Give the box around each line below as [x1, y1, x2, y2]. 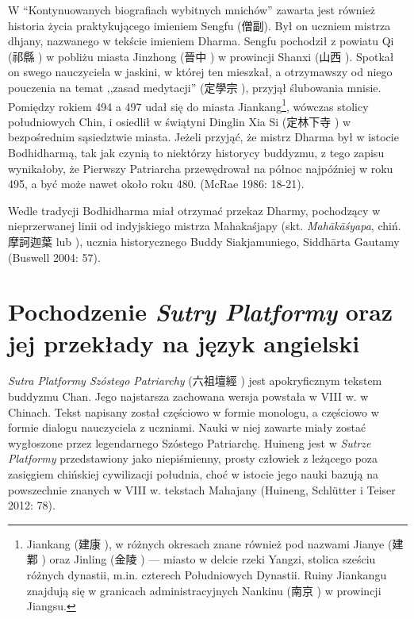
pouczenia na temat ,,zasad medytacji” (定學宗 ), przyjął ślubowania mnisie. [8, 79, 381, 95]
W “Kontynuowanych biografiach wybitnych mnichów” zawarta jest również [8, 2, 375, 17]
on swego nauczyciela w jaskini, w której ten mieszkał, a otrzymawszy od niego [8, 63, 393, 80]
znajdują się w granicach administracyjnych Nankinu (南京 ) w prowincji [26, 582, 381, 598]
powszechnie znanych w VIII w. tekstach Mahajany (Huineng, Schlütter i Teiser [8, 481, 396, 498]
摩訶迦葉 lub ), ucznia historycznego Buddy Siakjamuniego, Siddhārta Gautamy [8, 233, 400, 249]
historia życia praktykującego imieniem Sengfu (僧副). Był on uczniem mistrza [8, 17, 391, 33]
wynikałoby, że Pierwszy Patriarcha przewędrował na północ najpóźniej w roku [8, 160, 393, 176]
